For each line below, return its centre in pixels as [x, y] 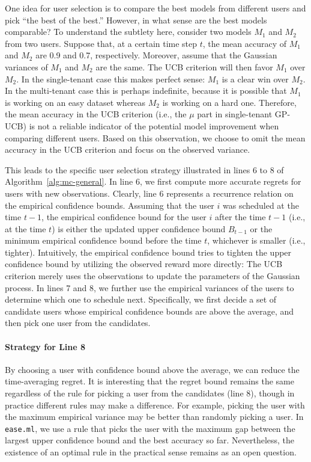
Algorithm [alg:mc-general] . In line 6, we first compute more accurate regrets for [153, 181]
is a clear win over [255, 79]
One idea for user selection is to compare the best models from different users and [155, 8]
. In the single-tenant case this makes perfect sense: [111, 79]
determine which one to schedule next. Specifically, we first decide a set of [141, 299]
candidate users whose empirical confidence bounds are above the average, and [149, 311]
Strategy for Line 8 [45, 346]
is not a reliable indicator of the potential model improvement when [154, 125]
